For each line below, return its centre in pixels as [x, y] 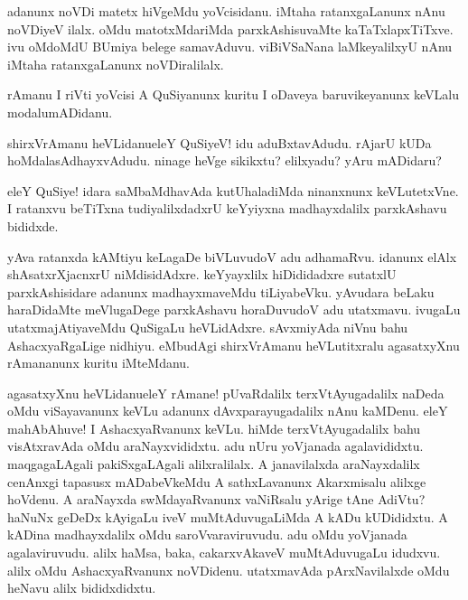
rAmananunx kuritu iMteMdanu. [98, 363]
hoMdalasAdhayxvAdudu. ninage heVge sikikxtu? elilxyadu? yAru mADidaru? [225, 160]
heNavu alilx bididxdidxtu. [82, 588]
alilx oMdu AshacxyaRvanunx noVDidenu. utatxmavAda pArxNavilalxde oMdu [229, 570]
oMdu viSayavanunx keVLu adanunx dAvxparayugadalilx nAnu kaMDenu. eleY [228, 411]
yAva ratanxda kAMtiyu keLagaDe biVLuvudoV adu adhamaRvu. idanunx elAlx [232, 256]
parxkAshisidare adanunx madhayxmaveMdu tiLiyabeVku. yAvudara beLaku [221, 291]
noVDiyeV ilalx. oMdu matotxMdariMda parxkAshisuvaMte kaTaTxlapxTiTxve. [230, 28]
